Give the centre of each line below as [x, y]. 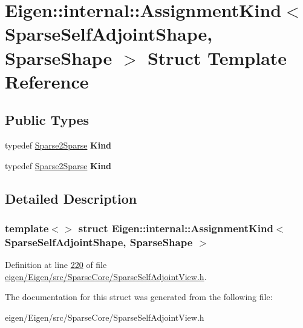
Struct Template [217, 57]
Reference [47, 81]
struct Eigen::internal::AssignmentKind [176, 228]
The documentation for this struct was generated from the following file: [139, 297]
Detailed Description [71, 198]
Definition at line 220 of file [56, 265]
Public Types [47, 120]
